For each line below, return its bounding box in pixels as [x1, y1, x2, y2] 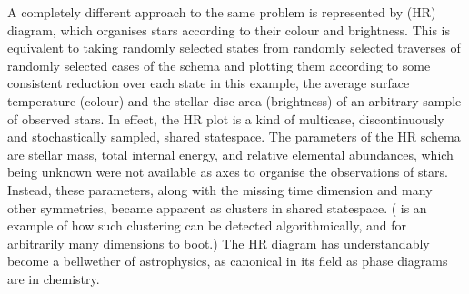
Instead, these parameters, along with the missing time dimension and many [7, 180, 433, 199]
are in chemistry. [7, 269, 100, 288]
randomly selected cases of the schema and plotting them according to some [7, 55, 431, 74]
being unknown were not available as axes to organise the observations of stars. [7, 162, 448, 181]
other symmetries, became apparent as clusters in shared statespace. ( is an [7, 198, 427, 217]
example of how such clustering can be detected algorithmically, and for [7, 216, 406, 235]
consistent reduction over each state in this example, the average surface [7, 73, 410, 93]
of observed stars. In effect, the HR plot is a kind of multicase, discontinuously [7, 109, 444, 128]
